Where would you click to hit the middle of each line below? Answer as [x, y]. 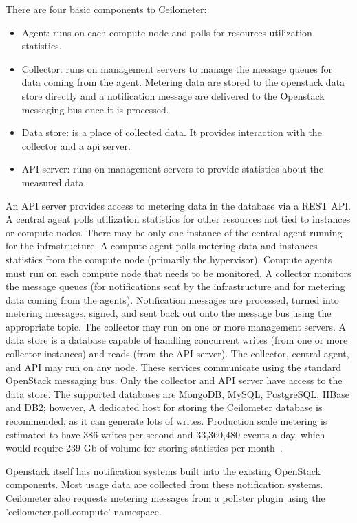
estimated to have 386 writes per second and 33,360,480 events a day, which [165, 434]
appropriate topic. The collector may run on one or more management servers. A [176, 326]
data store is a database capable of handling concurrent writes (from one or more [177, 340]
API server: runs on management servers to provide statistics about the [172, 169]
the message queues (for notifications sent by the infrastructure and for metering [175, 286]
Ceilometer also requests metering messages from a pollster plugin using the [165, 498]
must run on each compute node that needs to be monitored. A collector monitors [178, 272]
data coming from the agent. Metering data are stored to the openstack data [183, 82]
